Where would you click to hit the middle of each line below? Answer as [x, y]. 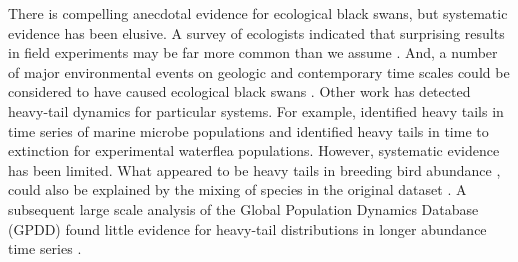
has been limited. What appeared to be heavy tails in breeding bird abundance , [254, 169]
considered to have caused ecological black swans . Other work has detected [239, 91]
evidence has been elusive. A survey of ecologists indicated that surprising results [256, 32]
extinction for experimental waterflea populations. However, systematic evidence [254, 150]
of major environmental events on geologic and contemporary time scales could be [259, 71]
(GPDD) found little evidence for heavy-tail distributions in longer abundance [247, 228]
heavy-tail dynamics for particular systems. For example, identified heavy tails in [256, 110]
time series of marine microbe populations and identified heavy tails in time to [248, 130]
